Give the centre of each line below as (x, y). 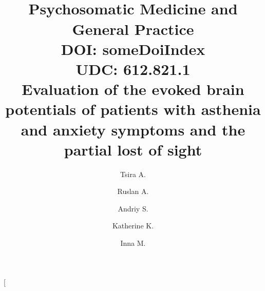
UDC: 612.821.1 (133, 69)
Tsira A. (133, 174)
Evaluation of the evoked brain (133, 89)
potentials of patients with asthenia (133, 109)
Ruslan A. (133, 191)
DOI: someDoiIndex (133, 48)
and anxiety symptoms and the (133, 129)
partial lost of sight (133, 149)
